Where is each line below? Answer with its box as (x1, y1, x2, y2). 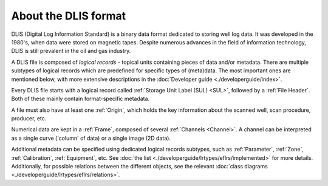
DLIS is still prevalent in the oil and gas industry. (11, 47, 131, 55)
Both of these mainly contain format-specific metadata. (11, 95, 150, 103)
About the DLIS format (11, 9, 126, 22)
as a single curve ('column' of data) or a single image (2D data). (11, 134, 171, 142)
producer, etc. (11, 115, 47, 122)
